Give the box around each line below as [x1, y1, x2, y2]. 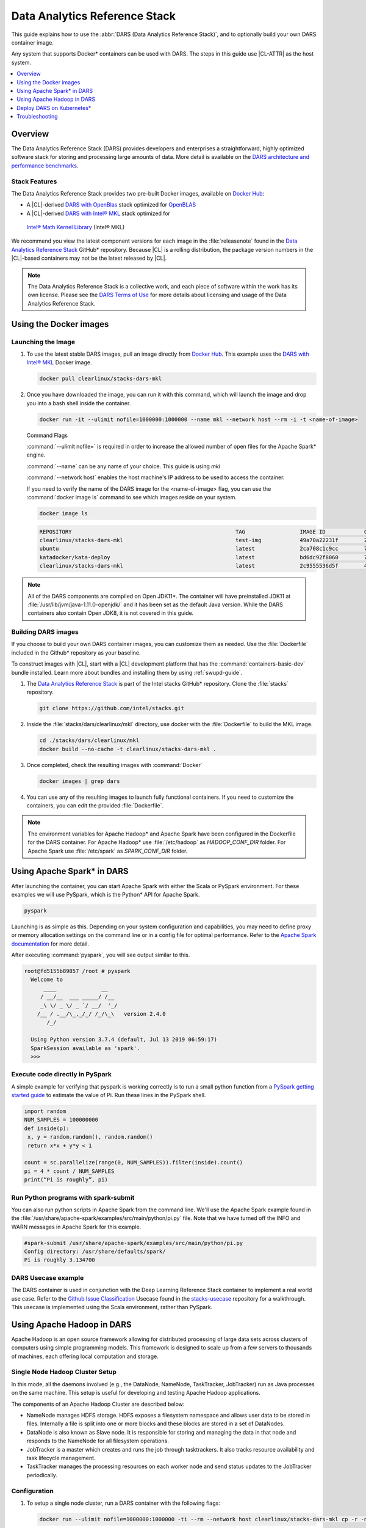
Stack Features [11, 177, 57, 186]
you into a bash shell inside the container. [26, 399, 131, 406]
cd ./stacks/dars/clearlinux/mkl [39, 737, 140, 744]
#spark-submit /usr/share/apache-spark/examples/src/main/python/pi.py [24, 1240, 243, 1246]
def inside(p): [24, 1125, 70, 1132]
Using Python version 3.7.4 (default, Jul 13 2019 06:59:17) [30, 1036, 218, 1043]
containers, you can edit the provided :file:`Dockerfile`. [26, 802, 164, 809]
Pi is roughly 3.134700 [24, 1257, 96, 1263]
